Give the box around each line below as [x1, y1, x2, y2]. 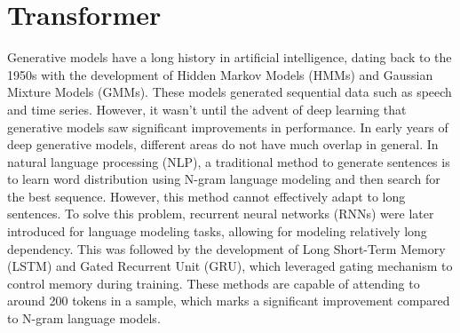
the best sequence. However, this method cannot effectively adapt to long [7, 186, 406, 205]
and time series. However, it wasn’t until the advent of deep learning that [7, 99, 407, 118]
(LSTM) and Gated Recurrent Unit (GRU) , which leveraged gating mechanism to [7, 257, 453, 275]
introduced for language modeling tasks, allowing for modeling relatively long [7, 222, 427, 241]
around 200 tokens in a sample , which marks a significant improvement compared [7, 291, 450, 310]
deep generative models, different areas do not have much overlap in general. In [7, 135, 439, 154]
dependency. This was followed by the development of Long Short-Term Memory [7, 239, 446, 258]
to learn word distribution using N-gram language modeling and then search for [7, 170, 440, 188]
